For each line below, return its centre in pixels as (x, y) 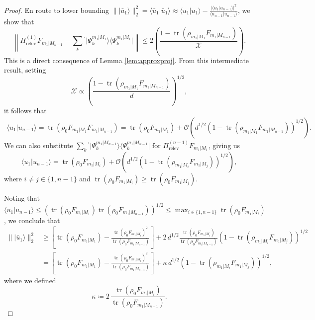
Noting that (22, 198)
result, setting (25, 70)
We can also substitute (39, 145)
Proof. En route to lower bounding (57, 10)
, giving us (224, 145)
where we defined (30, 280)
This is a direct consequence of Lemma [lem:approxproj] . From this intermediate (127, 60)
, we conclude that (32, 220)
